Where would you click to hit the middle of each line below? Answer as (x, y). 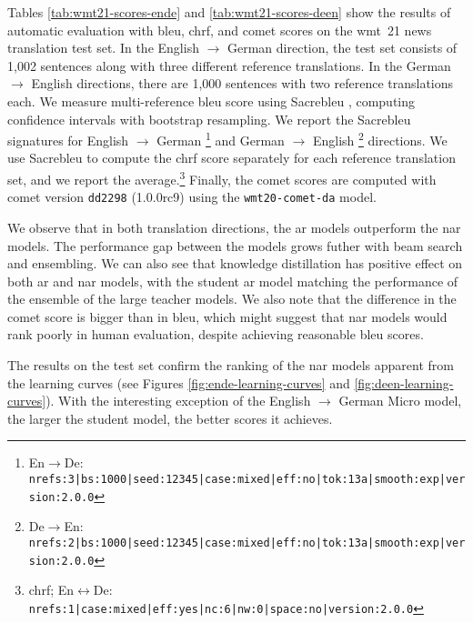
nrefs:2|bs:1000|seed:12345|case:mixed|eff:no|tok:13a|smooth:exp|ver (247, 543)
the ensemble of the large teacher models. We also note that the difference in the (232, 299)
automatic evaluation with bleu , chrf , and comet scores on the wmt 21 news (220, 30)
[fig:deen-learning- (404, 382)
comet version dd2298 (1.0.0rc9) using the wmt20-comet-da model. (192, 197)
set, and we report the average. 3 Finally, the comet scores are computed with (222, 178)
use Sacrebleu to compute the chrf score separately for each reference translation (231, 158)
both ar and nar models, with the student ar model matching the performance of (233, 281)
